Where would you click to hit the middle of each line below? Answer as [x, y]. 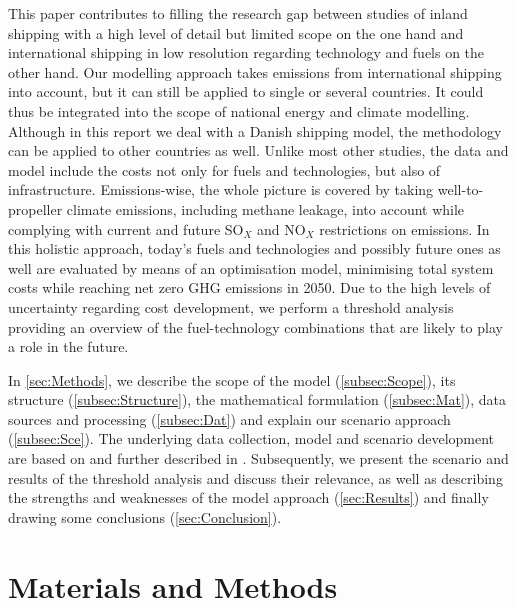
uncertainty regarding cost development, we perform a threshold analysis [231, 306]
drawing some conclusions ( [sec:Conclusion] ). [145, 516]
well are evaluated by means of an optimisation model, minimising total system [251, 267]
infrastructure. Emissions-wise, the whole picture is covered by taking [221, 189]
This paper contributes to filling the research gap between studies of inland [238, 13]
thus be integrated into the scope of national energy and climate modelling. [239, 110]
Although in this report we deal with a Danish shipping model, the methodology [255, 130]
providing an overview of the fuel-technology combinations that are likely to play [255, 326]
